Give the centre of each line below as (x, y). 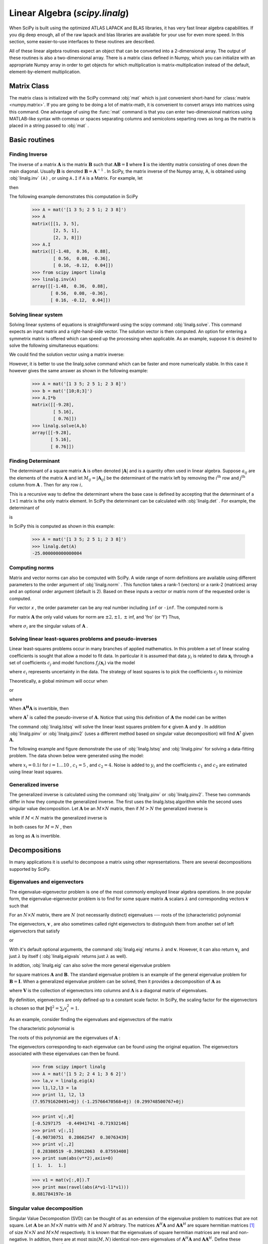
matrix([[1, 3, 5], (56, 223)
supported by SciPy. (30, 869)
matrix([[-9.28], (53, 405)
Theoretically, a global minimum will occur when (58, 681)
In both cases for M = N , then (40, 827)
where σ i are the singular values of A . (49, 626)
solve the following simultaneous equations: (54, 345)
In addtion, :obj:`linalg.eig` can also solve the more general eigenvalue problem (90, 965)
